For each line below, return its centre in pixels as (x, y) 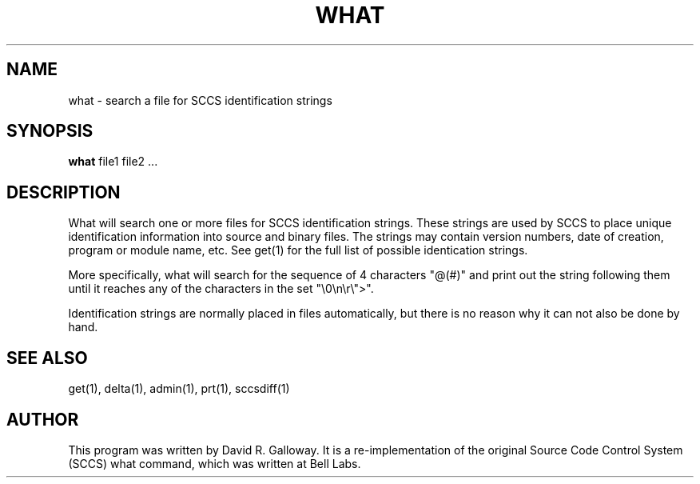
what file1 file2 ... (113, 162)
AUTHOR (43, 419)
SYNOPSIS (50, 131)
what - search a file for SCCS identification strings (200, 100)
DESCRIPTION (64, 192)
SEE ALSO (47, 358)
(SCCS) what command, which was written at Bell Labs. (215, 463)
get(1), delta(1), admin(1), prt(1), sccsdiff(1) (179, 389)
